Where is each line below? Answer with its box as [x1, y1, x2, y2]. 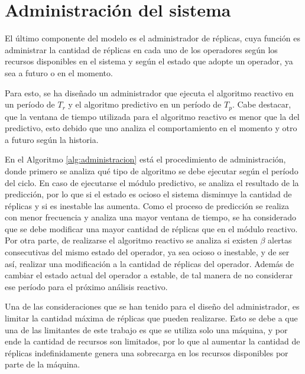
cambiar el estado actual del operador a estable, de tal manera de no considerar [5, 269, 293, 281]
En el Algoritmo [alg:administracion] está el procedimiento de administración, [5, 153, 286, 165]
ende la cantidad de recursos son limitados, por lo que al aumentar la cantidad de [5, 335, 300, 347]
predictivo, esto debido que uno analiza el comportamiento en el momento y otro [5, 122, 297, 134]
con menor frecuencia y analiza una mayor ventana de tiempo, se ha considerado [5, 211, 297, 223]
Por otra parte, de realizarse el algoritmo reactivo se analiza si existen [5, 234, 258, 246]
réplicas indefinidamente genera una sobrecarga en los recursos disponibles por [5, 346, 288, 359]
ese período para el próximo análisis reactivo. [5, 280, 168, 292]
